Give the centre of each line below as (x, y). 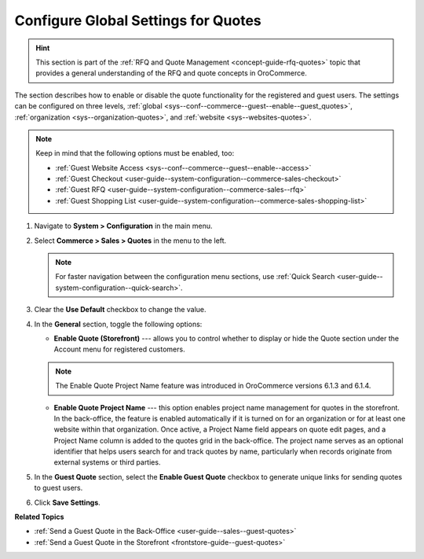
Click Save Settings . (68, 502)
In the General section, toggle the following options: (118, 324)
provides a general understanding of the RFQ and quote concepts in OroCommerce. (172, 73)
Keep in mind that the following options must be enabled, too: (135, 153)
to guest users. (58, 488)
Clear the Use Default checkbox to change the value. (121, 310)
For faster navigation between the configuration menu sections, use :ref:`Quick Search (195, 277)
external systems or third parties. (107, 462)
